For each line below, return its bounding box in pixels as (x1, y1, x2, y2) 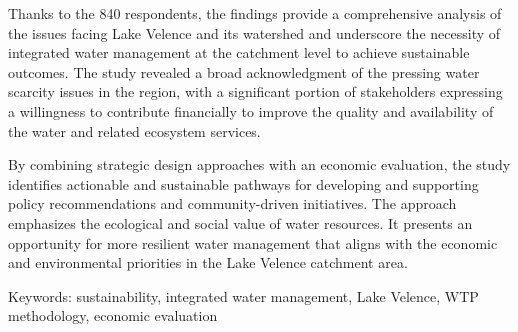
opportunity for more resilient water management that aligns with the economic (8, 232, 498, 253)
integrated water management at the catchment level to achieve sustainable (8, 42, 470, 63)
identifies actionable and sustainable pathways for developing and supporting (8, 173, 479, 194)
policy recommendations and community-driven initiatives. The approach (8, 193, 457, 214)
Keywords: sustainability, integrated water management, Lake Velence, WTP (8, 285, 479, 306)
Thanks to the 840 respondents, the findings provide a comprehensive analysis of (8, 3, 502, 23)
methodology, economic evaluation (8, 305, 218, 326)
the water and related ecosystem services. (8, 120, 261, 141)
